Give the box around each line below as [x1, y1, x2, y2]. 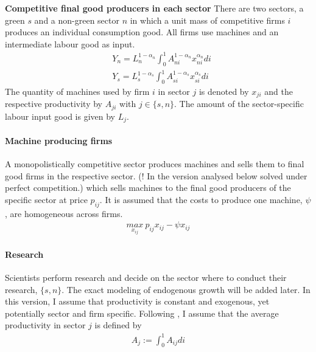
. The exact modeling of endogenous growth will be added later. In [61, 283, 311, 295]
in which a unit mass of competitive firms [130, 13, 285, 26]
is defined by [94, 319, 142, 331]
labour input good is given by [5, 109, 115, 122]
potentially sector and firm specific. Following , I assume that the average [5, 306, 279, 319]
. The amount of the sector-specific [174, 97, 304, 110]
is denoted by [198, 85, 249, 98]
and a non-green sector [34, 13, 119, 26]
